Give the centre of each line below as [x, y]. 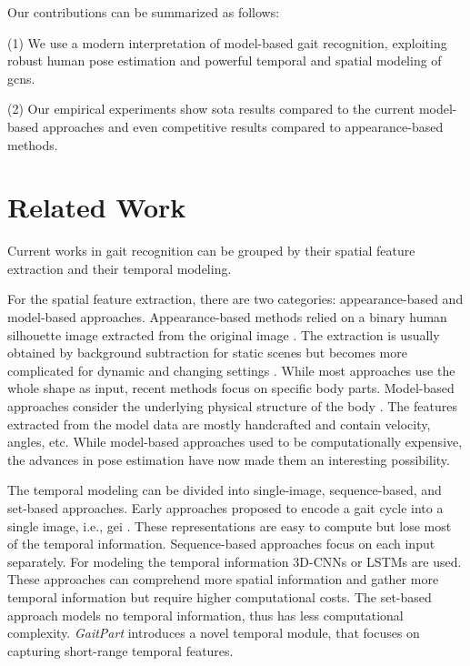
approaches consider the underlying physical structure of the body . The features [232, 406]
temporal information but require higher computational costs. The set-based [220, 596]
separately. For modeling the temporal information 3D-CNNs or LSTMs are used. [235, 561]
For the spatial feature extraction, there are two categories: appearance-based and [235, 299]
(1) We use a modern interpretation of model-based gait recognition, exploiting [227, 42]
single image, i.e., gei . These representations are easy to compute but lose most [230, 525]
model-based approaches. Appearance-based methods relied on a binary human [227, 317]
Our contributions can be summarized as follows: [144, 12]
